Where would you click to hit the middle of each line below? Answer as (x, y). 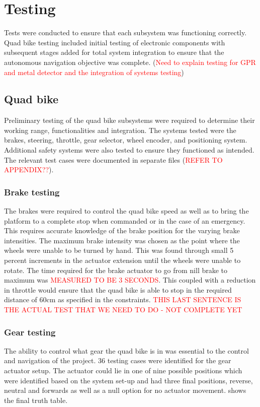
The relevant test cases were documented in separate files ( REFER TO (113, 159)
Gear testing (30, 332)
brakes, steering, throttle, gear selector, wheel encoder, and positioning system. (126, 140)
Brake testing (32, 192)
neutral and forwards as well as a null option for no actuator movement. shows (125, 390)
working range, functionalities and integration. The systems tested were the (120, 130)
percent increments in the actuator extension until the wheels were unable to (122, 260)
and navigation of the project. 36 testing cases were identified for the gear (118, 360)
